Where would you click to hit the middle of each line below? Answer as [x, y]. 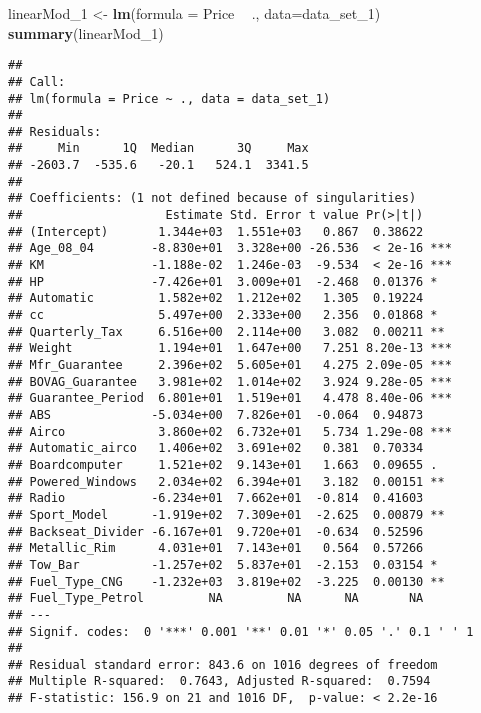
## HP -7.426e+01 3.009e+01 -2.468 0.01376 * [223, 281]
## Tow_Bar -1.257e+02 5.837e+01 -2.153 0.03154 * [223, 564]
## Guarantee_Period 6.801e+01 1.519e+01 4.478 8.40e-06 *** [230, 398]
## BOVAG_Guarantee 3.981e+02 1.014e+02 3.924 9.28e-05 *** [230, 381]
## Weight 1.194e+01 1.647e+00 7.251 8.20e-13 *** [230, 348]
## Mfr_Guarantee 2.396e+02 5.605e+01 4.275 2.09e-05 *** [230, 365]
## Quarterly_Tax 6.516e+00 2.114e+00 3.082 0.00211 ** [226, 331]
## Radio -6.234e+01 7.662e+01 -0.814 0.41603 [216, 498]
